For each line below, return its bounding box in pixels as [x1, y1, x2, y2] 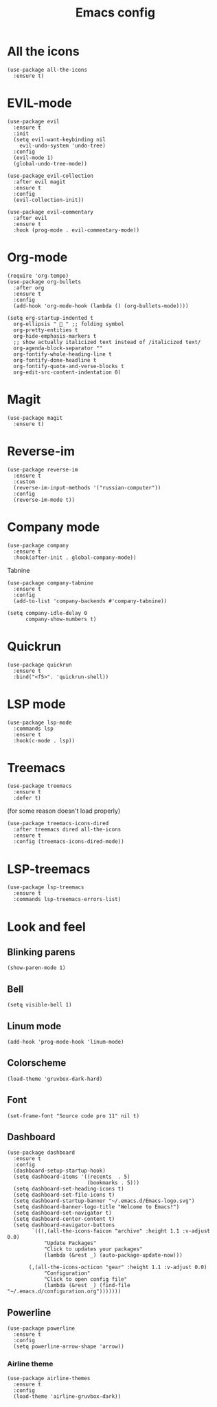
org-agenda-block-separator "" [13, 345, 103, 352]
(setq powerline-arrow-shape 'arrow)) [13, 1343, 125, 1350]
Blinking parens [7, 946, 76, 958]
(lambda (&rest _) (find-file [43, 1282, 130, 1289]
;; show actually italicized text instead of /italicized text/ [13, 338, 201, 345]
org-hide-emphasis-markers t [13, 332, 97, 339]
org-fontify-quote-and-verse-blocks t [13, 363, 125, 370]
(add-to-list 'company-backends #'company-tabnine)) [13, 598, 168, 605]
